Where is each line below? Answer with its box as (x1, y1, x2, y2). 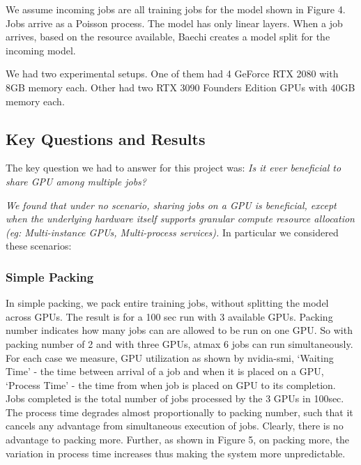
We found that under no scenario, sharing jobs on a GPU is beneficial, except (6, 197, 337, 212)
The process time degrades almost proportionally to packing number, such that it (6, 404, 353, 419)
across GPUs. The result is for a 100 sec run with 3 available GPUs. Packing (6, 309, 333, 323)
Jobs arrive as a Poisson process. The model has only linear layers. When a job (6, 15, 343, 30)
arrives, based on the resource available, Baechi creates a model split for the (6, 29, 330, 44)
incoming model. (6, 43, 76, 57)
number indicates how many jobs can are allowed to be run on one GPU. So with (6, 323, 353, 337)
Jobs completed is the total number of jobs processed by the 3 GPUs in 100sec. (6, 391, 344, 406)
